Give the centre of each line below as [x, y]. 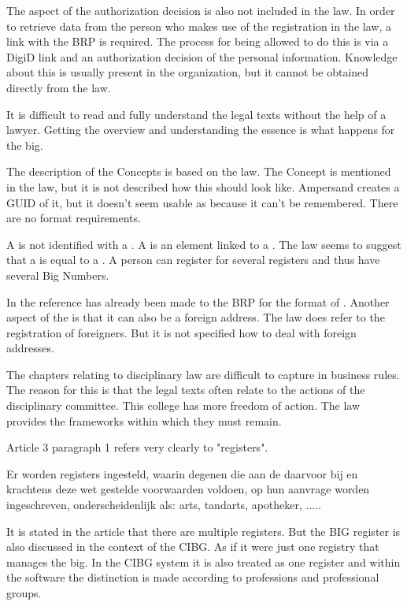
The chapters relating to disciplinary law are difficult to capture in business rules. [203, 374]
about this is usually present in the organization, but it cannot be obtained [188, 72]
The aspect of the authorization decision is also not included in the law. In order [201, 10]
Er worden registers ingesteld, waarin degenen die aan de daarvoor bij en [182, 473]
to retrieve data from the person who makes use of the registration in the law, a [199, 26]
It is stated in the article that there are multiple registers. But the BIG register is [203, 531]
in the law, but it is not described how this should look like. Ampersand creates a [203, 186]
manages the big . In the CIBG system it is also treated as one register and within [203, 561]
